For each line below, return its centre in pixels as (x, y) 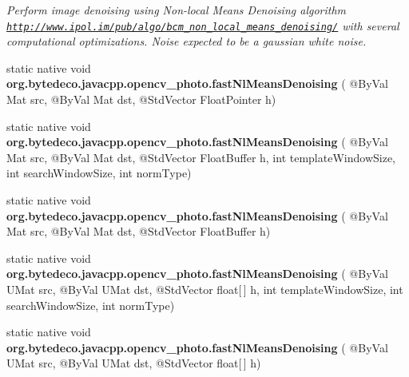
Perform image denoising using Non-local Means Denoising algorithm (177, 10)
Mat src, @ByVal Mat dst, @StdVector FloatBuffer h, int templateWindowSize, (201, 157)
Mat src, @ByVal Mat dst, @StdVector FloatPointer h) (141, 99)
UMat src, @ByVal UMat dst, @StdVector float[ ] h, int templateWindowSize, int (205, 289)
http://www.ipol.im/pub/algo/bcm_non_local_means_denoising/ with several (203, 25)
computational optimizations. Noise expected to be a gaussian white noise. (187, 41)
